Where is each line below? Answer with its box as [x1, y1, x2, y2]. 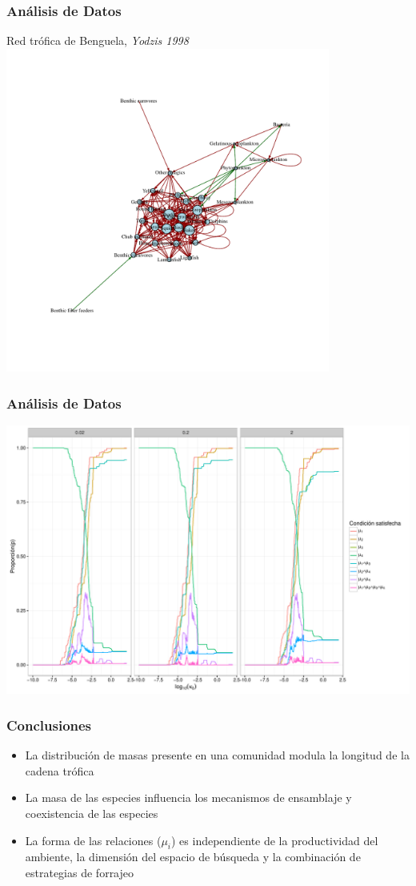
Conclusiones [6, 715, 92, 735]
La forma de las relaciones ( [25, 832, 162, 848]
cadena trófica [25, 762, 94, 779]
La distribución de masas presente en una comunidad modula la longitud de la [25, 747, 410, 763]
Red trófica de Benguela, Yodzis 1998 [6, 32, 189, 49]
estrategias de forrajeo [25, 864, 134, 881]
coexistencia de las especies [25, 805, 158, 822]
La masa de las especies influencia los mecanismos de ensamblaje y [25, 789, 352, 806]
